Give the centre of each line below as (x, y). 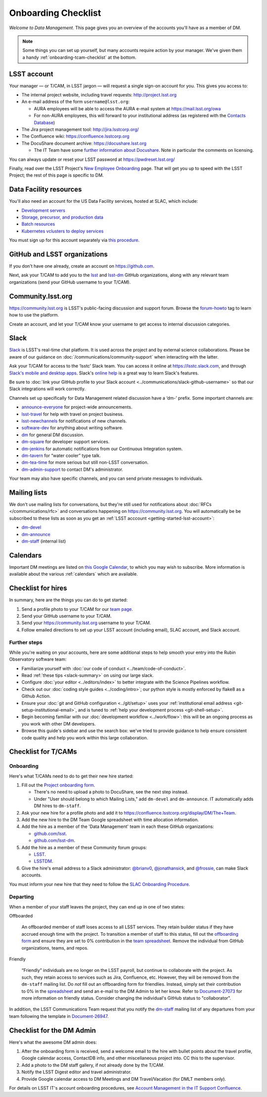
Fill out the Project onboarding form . (58, 785)
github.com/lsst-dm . (55, 840)
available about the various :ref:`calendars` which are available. (73, 574)
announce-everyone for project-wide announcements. (77, 407)
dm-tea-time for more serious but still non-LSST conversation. (85, 462)
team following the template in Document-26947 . (59, 1016)
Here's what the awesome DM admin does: (53, 1042)
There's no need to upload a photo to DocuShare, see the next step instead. (111, 792)
